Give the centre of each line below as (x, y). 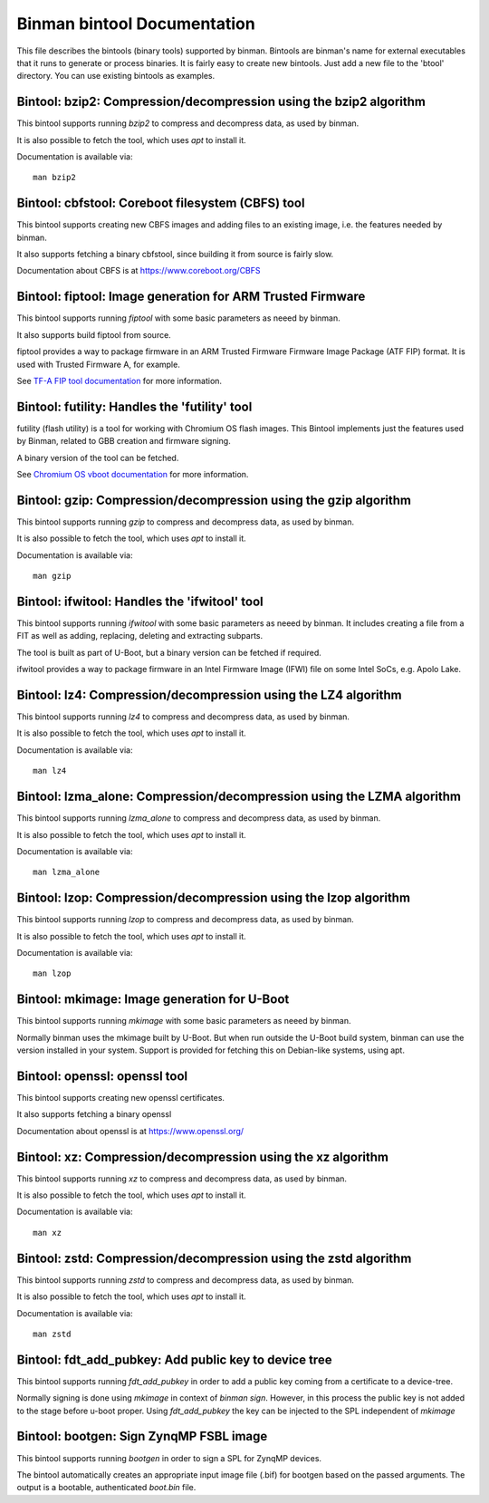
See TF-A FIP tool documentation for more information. (119, 381)
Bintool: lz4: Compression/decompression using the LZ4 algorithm (209, 695)
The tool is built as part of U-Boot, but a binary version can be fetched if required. (169, 652)
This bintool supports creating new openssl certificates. (121, 1098)
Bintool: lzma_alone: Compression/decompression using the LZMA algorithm (239, 797)
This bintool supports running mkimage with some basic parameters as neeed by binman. (184, 1021)
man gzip (52, 576)
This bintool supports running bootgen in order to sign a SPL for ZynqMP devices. (169, 1458)
